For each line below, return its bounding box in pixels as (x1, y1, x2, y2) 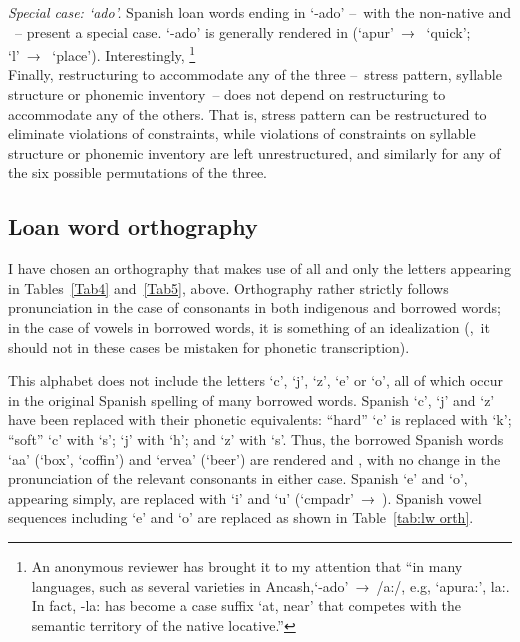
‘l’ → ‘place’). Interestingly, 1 (8, 42, 196, 65)
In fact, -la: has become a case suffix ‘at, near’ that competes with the (31, 595, 462, 616)
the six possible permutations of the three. (8, 162, 267, 183)
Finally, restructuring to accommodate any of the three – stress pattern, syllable (8, 64, 502, 85)
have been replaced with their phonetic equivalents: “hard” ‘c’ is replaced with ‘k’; (8, 409, 512, 430)
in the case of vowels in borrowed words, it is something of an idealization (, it (8, 316, 490, 337)
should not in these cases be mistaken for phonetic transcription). (8, 336, 410, 357)
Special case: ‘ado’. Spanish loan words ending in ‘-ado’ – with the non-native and (8, 2, 511, 22)
